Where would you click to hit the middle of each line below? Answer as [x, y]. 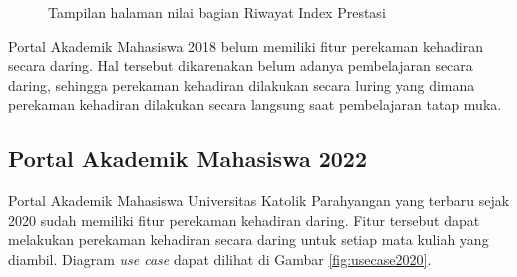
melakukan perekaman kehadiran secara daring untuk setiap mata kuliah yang [248, 239]
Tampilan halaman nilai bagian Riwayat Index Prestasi [217, 12]
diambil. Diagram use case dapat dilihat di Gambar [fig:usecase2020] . [220, 258]
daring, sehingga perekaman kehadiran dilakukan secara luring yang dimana [241, 84]
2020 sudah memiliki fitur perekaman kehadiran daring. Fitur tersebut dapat [244, 219]
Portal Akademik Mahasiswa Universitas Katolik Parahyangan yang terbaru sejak [259, 200]
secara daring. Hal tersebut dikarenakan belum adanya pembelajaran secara [240, 65]
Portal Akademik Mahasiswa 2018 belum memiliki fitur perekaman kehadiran [245, 45]
